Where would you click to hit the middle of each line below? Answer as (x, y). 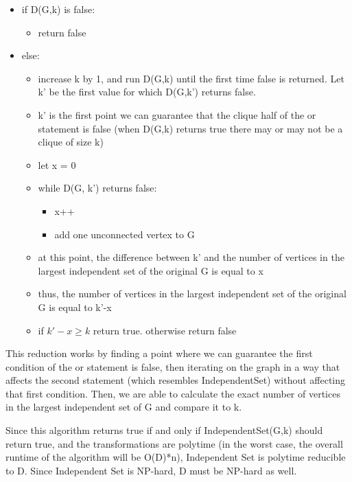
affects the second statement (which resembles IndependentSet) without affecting (176, 380)
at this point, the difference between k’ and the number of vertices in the (191, 257)
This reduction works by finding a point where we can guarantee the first (159, 353)
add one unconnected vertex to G (125, 234)
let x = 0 (57, 164)
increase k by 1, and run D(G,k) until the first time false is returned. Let (191, 78)
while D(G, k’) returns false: (97, 188)
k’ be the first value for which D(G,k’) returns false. (147, 92)
